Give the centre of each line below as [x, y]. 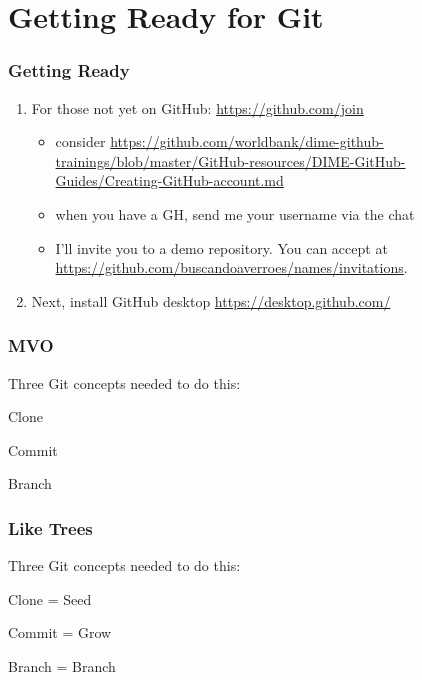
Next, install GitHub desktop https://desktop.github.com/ [211, 300]
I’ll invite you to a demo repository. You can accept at [221, 247]
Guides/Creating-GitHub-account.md [169, 180]
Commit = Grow [60, 632]
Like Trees [50, 527]
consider [80, 141]
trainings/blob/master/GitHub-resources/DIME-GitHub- [230, 160]
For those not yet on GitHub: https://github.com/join [197, 107]
